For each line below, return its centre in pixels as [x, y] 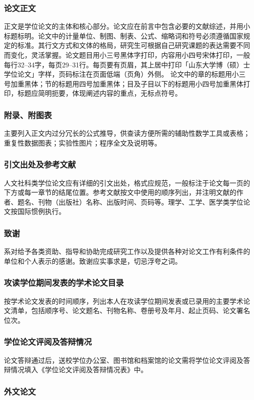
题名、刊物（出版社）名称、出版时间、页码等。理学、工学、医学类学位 [130, 201]
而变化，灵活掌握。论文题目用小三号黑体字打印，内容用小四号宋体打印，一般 [127, 55]
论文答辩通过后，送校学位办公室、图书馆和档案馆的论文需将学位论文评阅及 [124, 360]
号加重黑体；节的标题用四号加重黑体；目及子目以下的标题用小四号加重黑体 [124, 83]
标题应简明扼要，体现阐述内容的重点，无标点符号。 [99, 93]
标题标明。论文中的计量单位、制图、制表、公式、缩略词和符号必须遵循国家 [124, 35]
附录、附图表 [28, 115]
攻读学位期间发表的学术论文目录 [64, 283]
